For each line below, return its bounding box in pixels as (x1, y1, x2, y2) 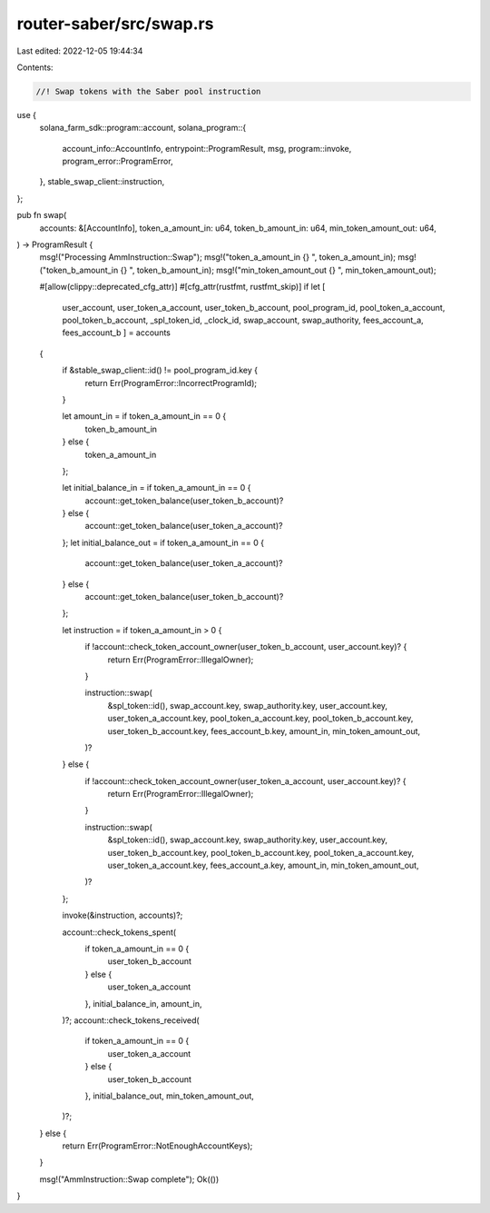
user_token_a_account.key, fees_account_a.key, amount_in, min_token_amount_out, (107, 860, 419, 871)
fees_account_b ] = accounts (62, 327, 171, 338)
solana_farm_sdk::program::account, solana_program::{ (39, 123, 247, 134)
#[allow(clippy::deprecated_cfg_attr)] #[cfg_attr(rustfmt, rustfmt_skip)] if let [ (39, 282, 326, 293)
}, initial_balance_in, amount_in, (84, 998, 203, 1009)
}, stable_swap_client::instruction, (39, 176, 165, 187)
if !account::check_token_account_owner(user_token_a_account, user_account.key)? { (84, 775, 407, 786)
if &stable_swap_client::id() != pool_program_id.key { (62, 364, 259, 376)
